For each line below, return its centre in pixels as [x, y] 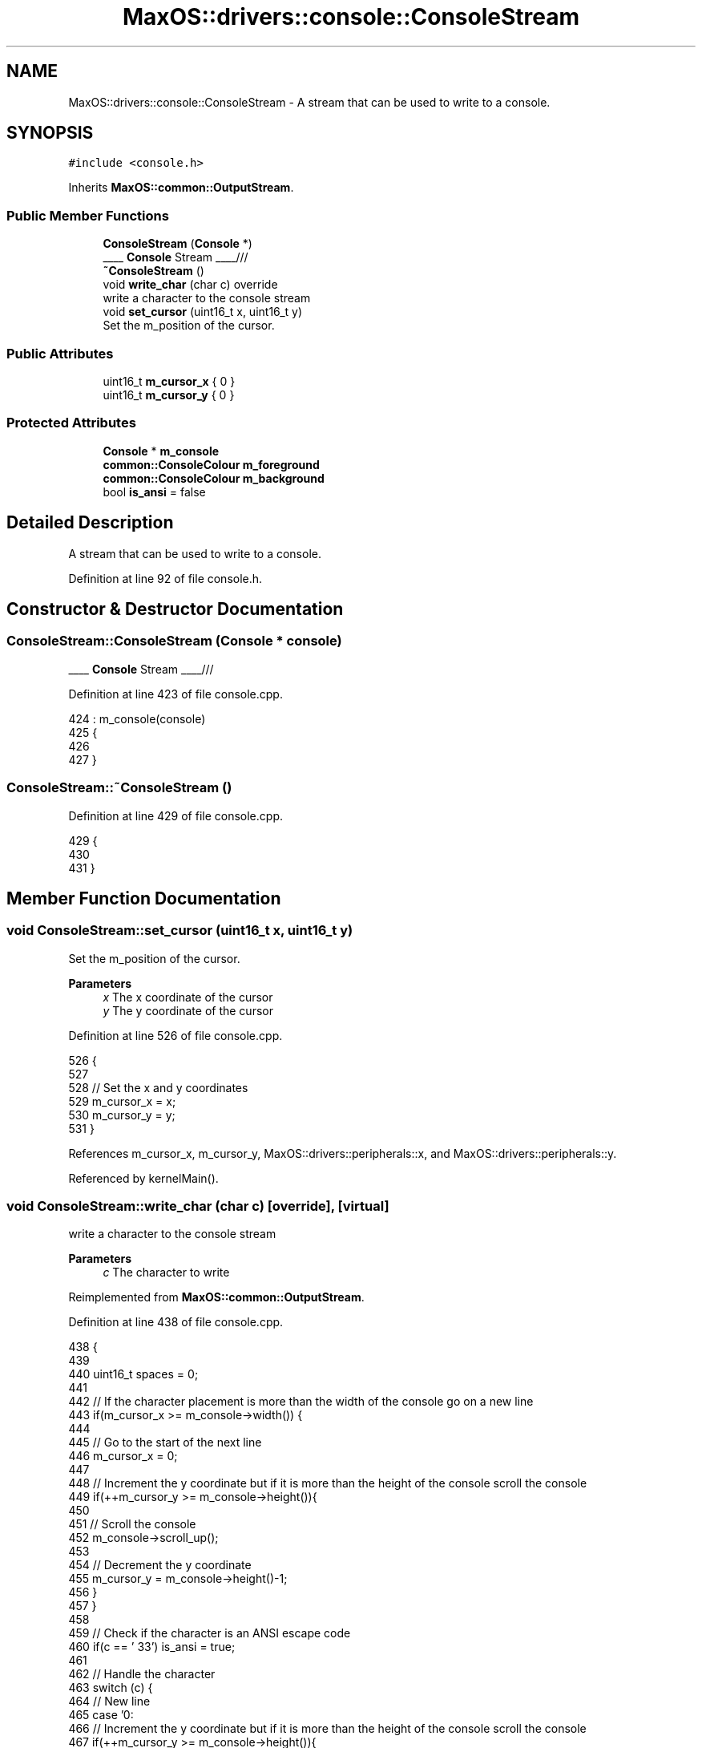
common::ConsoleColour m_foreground [211, 464]
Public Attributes [60, 353]
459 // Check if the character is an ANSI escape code [210, 1633]
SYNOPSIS [50, 133]
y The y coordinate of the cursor [188, 1010]
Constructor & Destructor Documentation [175, 609]
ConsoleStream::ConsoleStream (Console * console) [174, 641]
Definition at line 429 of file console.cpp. [175, 815]
